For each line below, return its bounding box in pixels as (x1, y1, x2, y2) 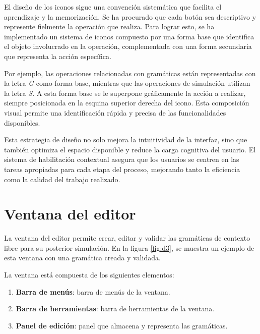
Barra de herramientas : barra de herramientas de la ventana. (16, 303, 215, 314)
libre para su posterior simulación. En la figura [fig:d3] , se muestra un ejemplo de (4, 242, 254, 253)
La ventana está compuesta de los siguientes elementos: (4, 269, 174, 280)
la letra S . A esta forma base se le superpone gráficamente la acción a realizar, (4, 87, 246, 98)
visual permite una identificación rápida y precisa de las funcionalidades (4, 107, 226, 118)
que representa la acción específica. (4, 50, 111, 61)
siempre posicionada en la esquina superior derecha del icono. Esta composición (4, 97, 249, 108)
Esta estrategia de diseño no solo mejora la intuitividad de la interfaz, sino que (4, 134, 247, 145)
